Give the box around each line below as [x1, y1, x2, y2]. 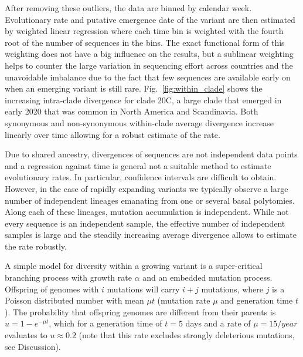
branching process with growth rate [5, 271, 132, 284]
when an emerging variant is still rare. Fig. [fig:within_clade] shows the [5, 82, 263, 95]
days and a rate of [185, 317, 251, 329]
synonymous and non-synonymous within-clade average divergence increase [5, 116, 274, 129]
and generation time [220, 294, 293, 307]
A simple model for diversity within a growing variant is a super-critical [5, 260, 263, 272]
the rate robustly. [5, 240, 67, 252]
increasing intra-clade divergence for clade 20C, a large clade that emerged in [5, 93, 282, 106]
